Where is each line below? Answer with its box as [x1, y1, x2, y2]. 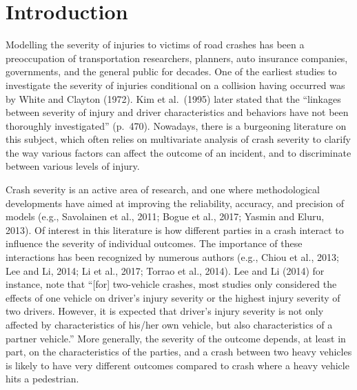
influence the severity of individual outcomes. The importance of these [6, 236, 303, 251]
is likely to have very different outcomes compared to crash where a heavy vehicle [6, 358, 349, 372]
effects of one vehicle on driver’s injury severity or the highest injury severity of [6, 290, 340, 304]
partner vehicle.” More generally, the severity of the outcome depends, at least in [6, 331, 346, 345]
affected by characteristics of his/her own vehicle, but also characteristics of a [6, 318, 333, 331]
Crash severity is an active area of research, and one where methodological [6, 182, 320, 197]
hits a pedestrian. [6, 371, 79, 386]
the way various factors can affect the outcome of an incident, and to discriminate [6, 145, 351, 159]
